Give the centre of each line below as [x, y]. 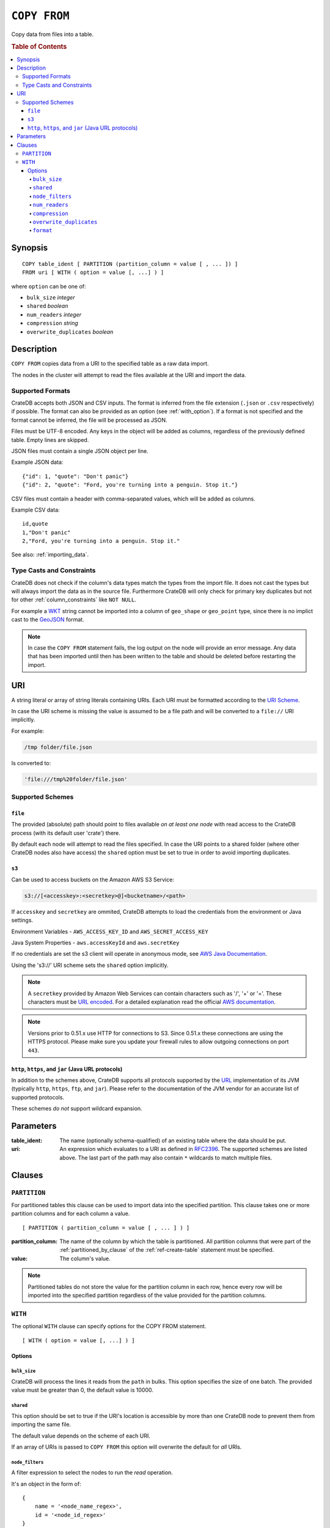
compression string [53, 323]
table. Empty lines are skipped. [50, 439]
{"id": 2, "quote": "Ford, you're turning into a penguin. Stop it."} [130, 485]
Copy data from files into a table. [53, 34]
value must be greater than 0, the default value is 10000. [82, 1390]
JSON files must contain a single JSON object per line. [80, 451]
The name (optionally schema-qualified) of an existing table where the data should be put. [173, 1140]
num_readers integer [54, 314]
